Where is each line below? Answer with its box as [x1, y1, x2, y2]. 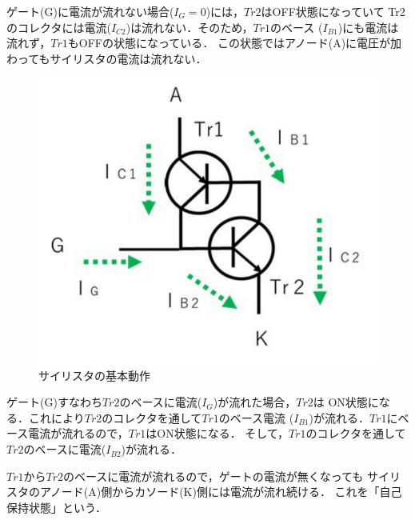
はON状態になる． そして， [146, 425, 289, 442]
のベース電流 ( [218, 409, 294, 426]
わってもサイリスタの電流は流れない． [6, 50, 207, 66]
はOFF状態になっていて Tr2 [261, 3, 405, 19]
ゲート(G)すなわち [6, 394, 102, 410]
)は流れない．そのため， [126, 18, 253, 35]
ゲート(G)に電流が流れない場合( [6, 3, 174, 19]
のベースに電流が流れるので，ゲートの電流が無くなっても [63, 467, 364, 484]
